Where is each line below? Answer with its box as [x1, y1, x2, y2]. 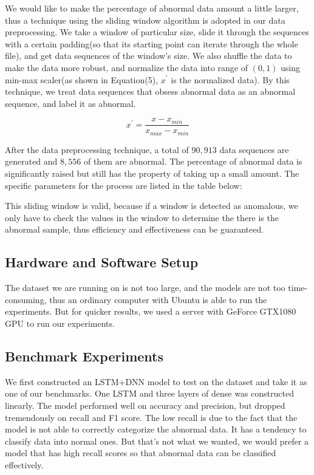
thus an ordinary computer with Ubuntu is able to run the [49, 293, 267, 306]
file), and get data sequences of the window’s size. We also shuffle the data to [5, 49, 292, 62]
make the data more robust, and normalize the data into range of [5, 61, 248, 73]
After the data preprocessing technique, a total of [5, 143, 189, 155]
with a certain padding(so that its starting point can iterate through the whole [5, 37, 298, 50]
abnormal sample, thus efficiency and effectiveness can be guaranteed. [5, 223, 264, 236]
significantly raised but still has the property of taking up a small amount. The [5, 167, 299, 180]
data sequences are [219, 143, 289, 155]
